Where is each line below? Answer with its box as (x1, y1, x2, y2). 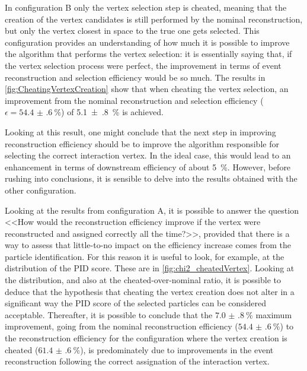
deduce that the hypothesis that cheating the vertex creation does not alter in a (5, 285, 295, 297)
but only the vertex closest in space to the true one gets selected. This (5, 24, 260, 37)
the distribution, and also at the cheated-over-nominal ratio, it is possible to (5, 274, 282, 286)
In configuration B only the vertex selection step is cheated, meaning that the (5, 1, 287, 13)
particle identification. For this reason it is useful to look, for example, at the (5, 250, 284, 262)
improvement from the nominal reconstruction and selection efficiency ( (5, 94, 264, 106)
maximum (255, 308, 292, 321)
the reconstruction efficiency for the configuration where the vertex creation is (5, 332, 287, 344)
